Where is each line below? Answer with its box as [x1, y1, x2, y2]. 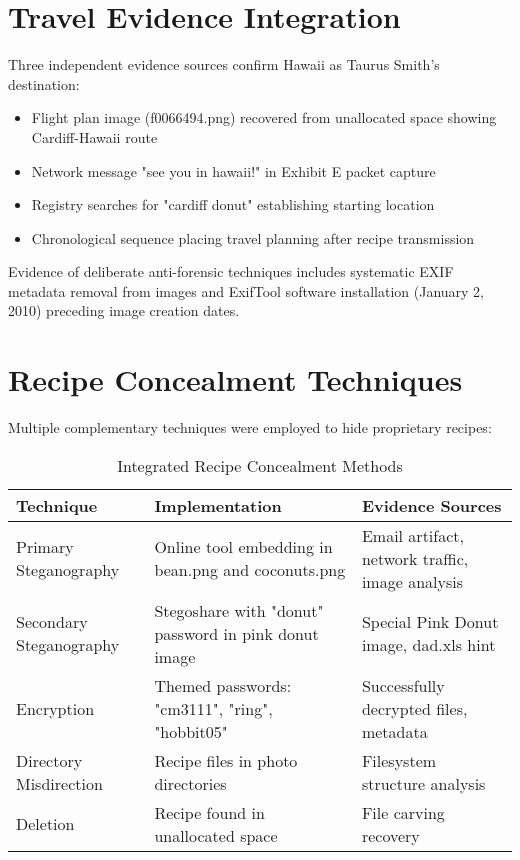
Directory [16, 748, 83, 772]
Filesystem [361, 748, 437, 772]
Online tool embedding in [154, 535, 333, 559]
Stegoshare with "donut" [154, 598, 324, 622]
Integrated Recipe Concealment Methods [117, 453, 403, 477]
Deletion [16, 812, 75, 836]
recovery [361, 823, 420, 847]
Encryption [16, 696, 95, 720]
